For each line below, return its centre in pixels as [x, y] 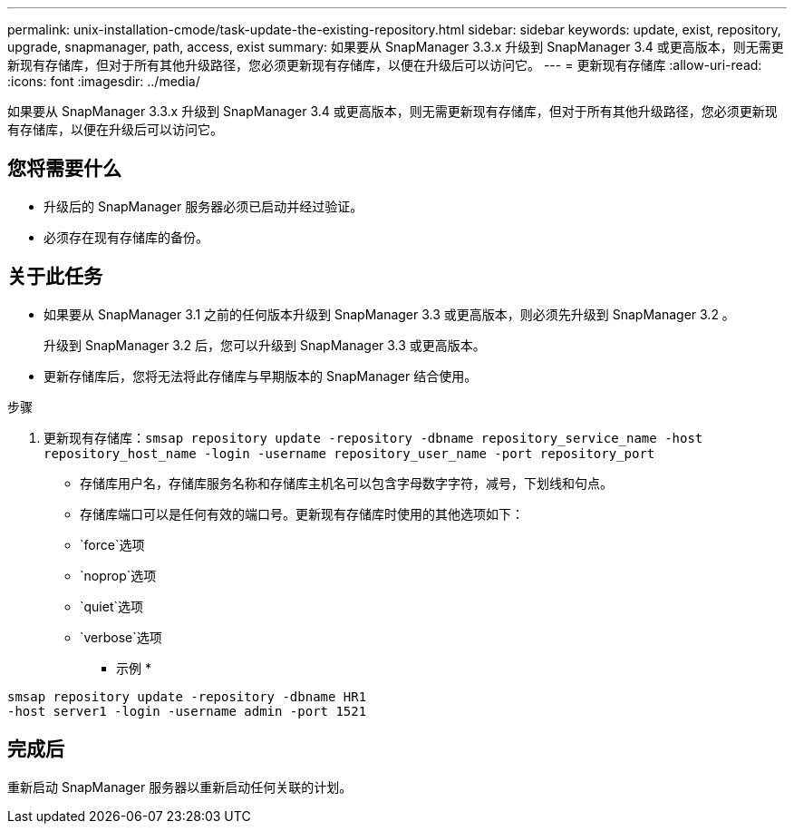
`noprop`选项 [118, 575]
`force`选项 [112, 544]
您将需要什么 [64, 169]
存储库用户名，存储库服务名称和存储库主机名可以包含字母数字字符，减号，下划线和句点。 [346, 483]
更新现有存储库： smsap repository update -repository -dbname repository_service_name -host [373, 437]
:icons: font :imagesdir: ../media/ [104, 81]
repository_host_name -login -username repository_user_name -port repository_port [349, 453]
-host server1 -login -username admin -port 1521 [187, 711]
